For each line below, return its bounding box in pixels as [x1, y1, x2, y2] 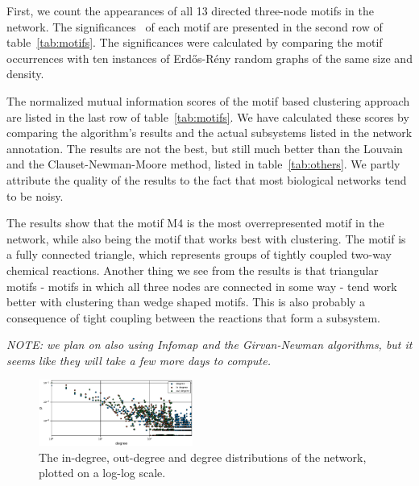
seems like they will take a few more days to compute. [6, 351, 271, 368]
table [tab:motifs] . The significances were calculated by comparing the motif [6, 34, 383, 51]
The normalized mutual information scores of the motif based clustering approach [6, 92, 410, 109]
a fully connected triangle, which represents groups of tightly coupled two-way [6, 246, 392, 263]
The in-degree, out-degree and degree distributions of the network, [39, 448, 367, 465]
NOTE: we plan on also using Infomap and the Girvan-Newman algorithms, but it [6, 336, 413, 353]
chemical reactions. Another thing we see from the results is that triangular [6, 261, 379, 278]
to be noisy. [6, 187, 64, 204]
